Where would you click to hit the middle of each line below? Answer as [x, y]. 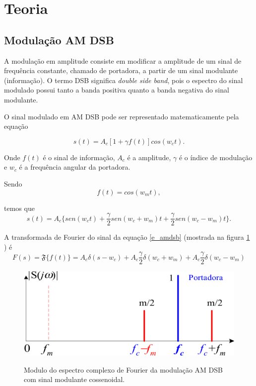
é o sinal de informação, [79, 157]
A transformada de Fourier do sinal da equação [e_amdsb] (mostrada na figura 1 [127, 237]
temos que [19, 208]
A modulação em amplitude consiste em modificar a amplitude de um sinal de [123, 60]
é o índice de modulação [216, 157]
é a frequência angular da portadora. [75, 167]
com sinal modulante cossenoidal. [74, 379]
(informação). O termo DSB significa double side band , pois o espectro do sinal [124, 80]
